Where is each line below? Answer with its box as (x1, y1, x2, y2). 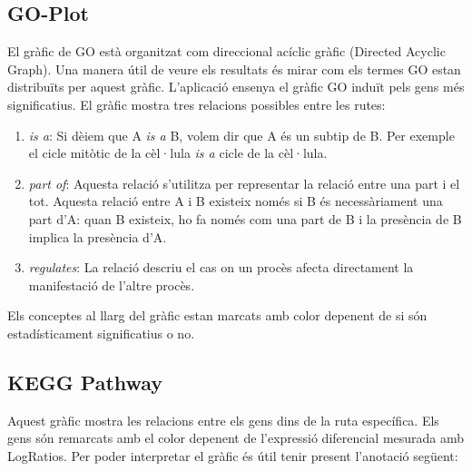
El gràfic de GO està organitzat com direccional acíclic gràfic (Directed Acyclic (7, 42, 446, 61)
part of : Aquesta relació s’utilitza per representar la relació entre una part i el (28, 173, 460, 192)
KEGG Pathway (7, 368, 163, 396)
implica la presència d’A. (28, 227, 167, 246)
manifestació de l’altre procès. (28, 275, 195, 294)
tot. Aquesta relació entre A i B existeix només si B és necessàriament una (28, 191, 443, 211)
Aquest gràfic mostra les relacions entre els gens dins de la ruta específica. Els (7, 410, 439, 429)
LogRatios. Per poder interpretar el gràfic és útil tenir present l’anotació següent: (7, 446, 458, 465)
